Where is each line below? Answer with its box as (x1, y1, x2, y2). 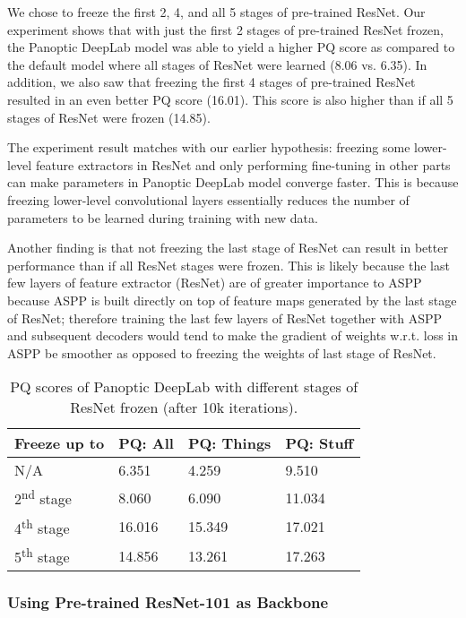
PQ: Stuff (285, 433, 354, 454)
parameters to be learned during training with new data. (7, 208, 318, 227)
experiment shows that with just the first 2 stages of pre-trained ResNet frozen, (7, 20, 444, 39)
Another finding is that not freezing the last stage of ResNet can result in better (7, 238, 448, 257)
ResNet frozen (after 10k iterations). (70, 397, 298, 418)
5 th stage (14, 543, 70, 568)
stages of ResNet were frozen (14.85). (7, 107, 211, 126)
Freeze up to (14, 433, 105, 454)
